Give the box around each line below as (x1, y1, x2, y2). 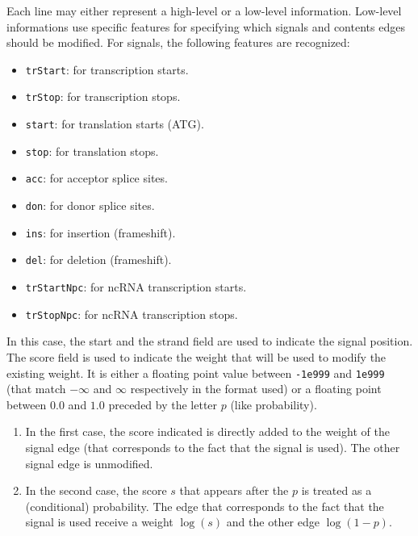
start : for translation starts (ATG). (25, 115, 204, 132)
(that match (6, 380, 66, 397)
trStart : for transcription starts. (25, 61, 189, 77)
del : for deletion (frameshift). (25, 251, 172, 268)
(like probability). (230, 396, 317, 412)
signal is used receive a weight (25, 513, 173, 530)
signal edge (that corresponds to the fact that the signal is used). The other (25, 438, 400, 455)
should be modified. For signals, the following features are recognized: (6, 34, 350, 51)
